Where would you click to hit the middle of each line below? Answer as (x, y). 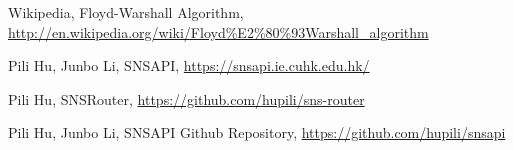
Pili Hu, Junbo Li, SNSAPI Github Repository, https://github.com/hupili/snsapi (257, 132)
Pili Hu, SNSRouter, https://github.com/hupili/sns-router (186, 98)
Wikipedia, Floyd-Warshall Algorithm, (126, 12)
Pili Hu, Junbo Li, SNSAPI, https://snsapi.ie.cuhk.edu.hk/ (189, 65)
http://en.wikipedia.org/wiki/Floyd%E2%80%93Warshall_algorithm (218, 31)
